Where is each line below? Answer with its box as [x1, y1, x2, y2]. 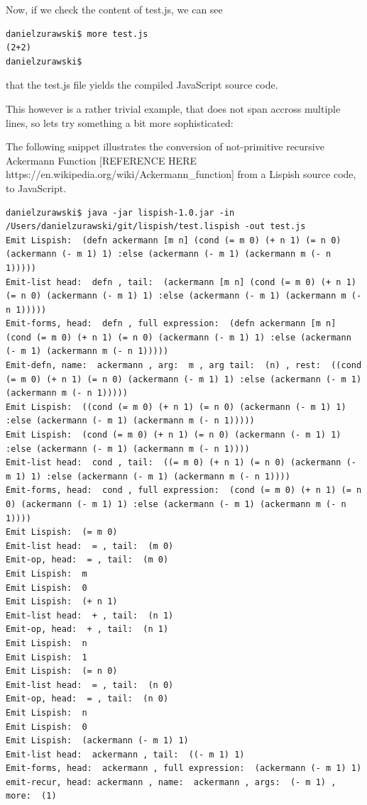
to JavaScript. [6, 180, 67, 195]
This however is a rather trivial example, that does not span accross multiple [6, 101, 341, 116]
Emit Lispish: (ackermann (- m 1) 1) [6, 735, 189, 746]
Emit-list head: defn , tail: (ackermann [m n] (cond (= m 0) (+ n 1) [6, 277, 356, 287]
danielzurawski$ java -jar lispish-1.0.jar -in [6, 207, 235, 218]
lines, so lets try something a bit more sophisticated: [6, 115, 234, 130]
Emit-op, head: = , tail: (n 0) [6, 694, 169, 704]
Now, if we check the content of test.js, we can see [6, 2, 223, 16]
